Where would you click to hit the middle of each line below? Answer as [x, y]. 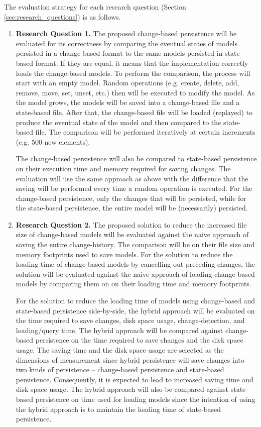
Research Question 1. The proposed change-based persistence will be [126, 33]
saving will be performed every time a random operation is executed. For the [134, 188]
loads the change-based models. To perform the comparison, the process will [133, 73]
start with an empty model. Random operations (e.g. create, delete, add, [127, 83]
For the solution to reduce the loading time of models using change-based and [135, 301]
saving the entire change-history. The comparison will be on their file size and [135, 244]
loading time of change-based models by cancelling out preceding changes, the [136, 264]
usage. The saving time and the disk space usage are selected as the [120, 350]
